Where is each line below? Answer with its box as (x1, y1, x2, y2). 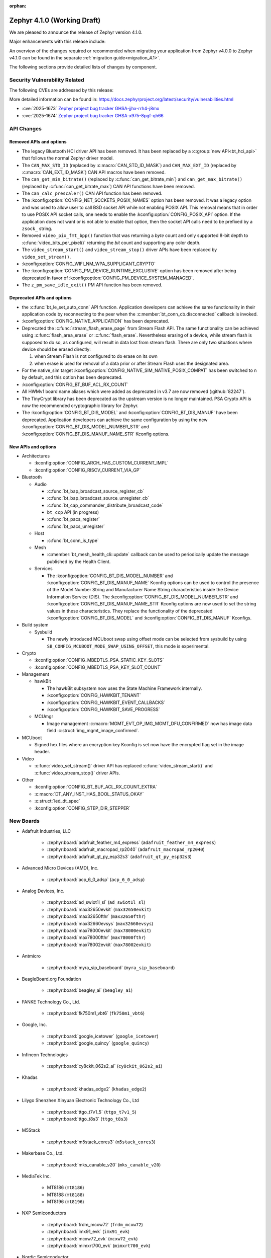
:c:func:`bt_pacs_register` (47, 516, 100, 522)
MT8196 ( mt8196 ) (47, 1199, 85, 1205)
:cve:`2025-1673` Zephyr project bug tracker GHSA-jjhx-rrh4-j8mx (22, 106, 160, 112)
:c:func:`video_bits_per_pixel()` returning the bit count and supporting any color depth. (22, 240, 201, 246)
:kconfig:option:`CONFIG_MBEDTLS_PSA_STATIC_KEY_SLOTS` (34, 657, 164, 663)
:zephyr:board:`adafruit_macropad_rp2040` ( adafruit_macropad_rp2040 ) (47, 846, 205, 852)
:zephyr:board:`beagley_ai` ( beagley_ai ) (47, 987, 133, 993)
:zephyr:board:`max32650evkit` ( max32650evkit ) (47, 906, 152, 912)
